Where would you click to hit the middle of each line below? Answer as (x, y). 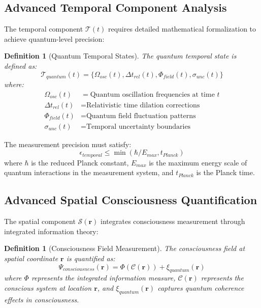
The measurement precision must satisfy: (68, 144)
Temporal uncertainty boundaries (138, 127)
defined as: (21, 65)
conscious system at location (48, 287)
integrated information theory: (51, 231)
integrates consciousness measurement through (173, 221)
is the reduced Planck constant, (80, 162)
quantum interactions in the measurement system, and (89, 172)
